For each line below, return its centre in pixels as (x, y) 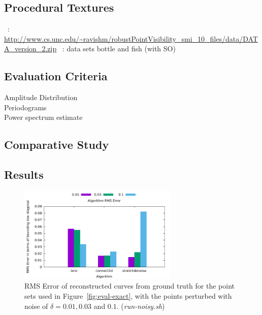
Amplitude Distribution (41, 97)
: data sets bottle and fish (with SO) (119, 49)
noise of (36, 306)
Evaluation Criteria (56, 76)
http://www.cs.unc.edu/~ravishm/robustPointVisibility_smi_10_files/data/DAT (131, 38)
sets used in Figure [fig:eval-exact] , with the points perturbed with (128, 295)
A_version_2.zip (30, 49)
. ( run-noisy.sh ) (141, 306)
